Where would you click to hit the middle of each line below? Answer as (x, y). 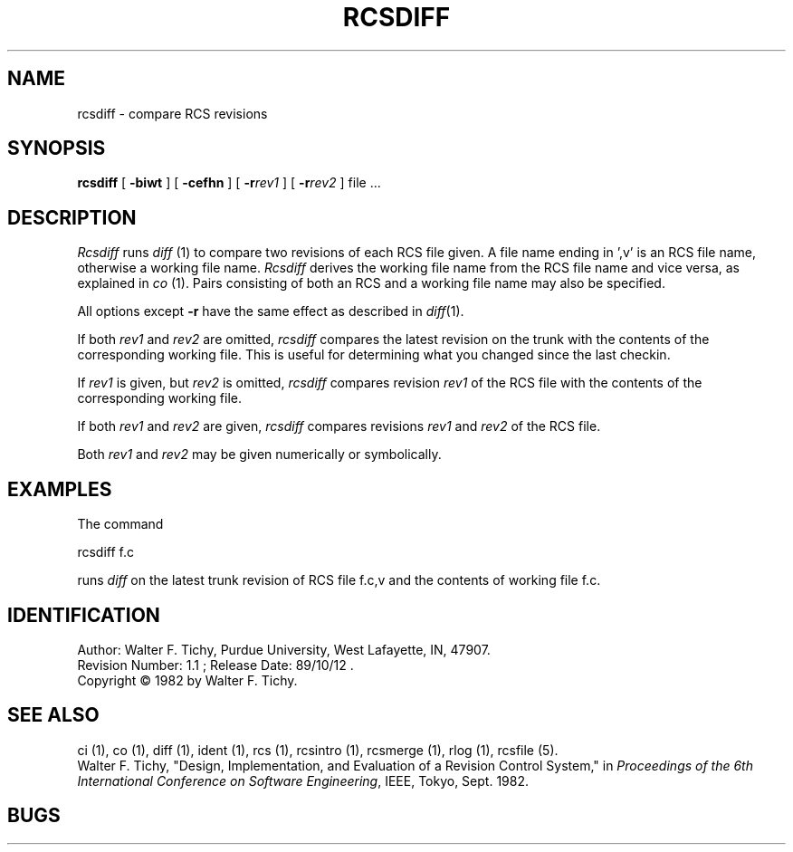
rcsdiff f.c (105, 552)
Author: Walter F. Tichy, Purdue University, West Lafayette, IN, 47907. (284, 649)
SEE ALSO (53, 715)
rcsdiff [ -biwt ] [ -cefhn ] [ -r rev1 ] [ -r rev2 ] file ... (229, 183)
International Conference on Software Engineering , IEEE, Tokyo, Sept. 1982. (303, 780)
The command (120, 524)
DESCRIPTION (72, 217)
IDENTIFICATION (84, 615)
